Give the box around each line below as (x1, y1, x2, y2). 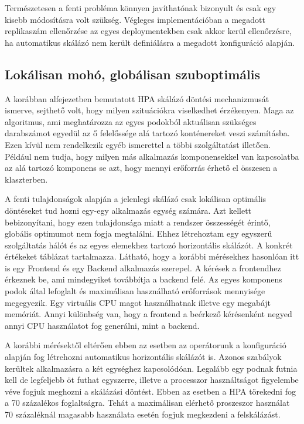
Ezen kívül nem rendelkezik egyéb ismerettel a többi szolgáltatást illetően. (5, 138, 271, 150)
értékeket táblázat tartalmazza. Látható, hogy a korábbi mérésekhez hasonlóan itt (5, 250, 299, 263)
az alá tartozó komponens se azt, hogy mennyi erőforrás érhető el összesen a (5, 161, 278, 174)
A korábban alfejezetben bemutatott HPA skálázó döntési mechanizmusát (5, 92, 269, 105)
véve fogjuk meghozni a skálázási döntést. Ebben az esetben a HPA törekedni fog (5, 385, 296, 397)
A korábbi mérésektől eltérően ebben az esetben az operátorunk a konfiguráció (5, 339, 286, 351)
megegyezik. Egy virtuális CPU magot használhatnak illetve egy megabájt (5, 296, 271, 308)
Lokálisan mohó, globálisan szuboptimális (5, 65, 260, 83)
